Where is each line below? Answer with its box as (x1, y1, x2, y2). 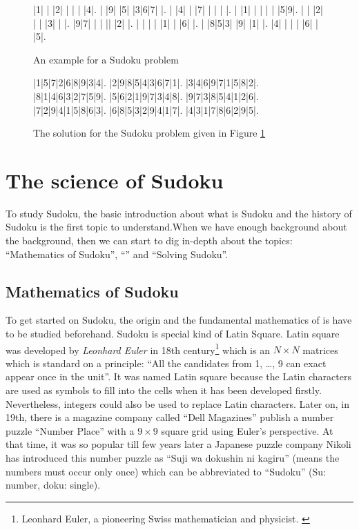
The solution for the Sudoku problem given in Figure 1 (33, 126, 266, 140)
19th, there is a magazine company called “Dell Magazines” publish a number (6, 410, 334, 424)
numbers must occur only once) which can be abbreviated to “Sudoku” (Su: (6, 464, 326, 478)
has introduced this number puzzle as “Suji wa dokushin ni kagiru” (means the (6, 451, 340, 465)
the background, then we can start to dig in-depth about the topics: (6, 233, 293, 248)
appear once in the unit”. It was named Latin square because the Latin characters (6, 369, 351, 384)
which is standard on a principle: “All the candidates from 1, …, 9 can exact (6, 355, 327, 370)
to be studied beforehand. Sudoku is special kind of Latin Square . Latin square (6, 326, 340, 341)
